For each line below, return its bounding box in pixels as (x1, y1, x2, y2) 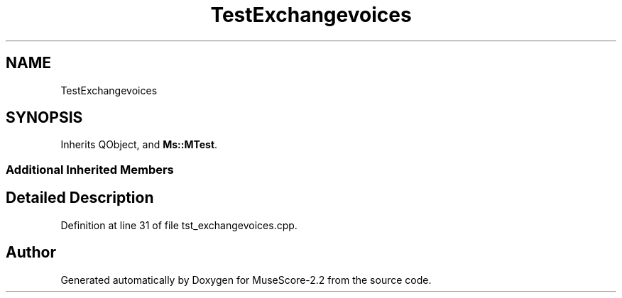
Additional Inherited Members (6, 162, 174, 177)
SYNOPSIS (6, 109, 83, 127)
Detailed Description (6, 189, 154, 207)
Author (6, 243, 56, 262)
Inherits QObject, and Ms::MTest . (60, 138, 218, 151)
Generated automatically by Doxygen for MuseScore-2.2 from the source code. (60, 273, 432, 286)
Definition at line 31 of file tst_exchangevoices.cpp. (60, 219, 298, 231)
